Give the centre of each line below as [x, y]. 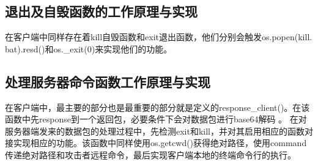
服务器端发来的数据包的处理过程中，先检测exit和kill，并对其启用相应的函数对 [159, 131]
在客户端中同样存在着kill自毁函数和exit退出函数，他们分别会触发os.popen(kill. [159, 37]
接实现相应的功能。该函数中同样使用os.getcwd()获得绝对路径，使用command [156, 143]
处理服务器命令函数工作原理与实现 [108, 81]
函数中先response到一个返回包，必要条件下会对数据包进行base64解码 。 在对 [156, 119]
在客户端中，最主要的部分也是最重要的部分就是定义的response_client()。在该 [157, 107]
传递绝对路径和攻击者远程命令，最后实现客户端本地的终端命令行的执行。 [150, 154]
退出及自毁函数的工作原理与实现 [101, 11]
